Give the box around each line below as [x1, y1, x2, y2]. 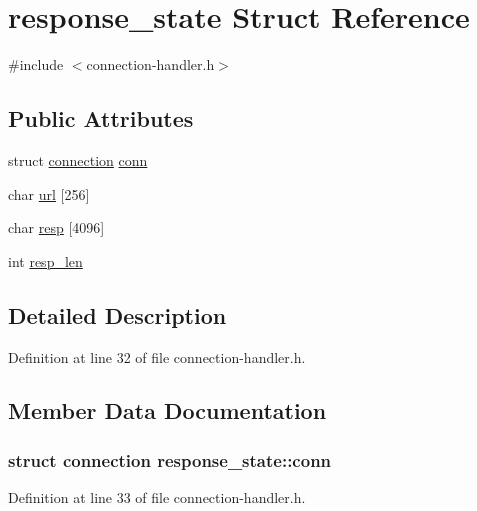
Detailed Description [8, 299, 227, 330]
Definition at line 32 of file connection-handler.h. [8, 346, 306, 367]
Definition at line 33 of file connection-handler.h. [8, 487, 306, 508]
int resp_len [8, 250, 83, 271]
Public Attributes [8, 103, 194, 134]
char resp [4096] [8, 217, 105, 238]
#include [8, 54, 64, 75]
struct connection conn [8, 149, 148, 170]
